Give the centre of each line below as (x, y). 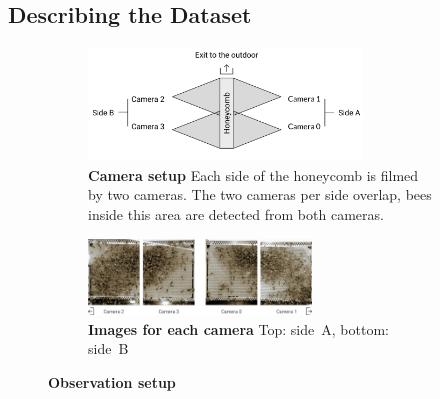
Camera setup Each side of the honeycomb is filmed (253, 174)
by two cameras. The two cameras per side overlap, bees (260, 194)
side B (108, 348)
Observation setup (112, 381)
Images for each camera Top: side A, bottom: (238, 328)
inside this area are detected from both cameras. (236, 213)
